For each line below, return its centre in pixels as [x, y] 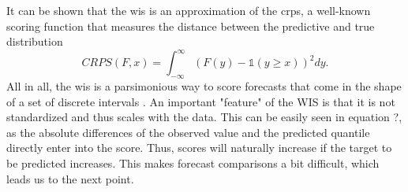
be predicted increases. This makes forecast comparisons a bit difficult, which [193, 163]
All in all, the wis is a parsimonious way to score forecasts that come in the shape [204, 86]
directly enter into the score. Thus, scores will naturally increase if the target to [199, 148]
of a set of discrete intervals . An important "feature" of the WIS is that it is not [201, 101]
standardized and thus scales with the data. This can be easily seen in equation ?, [204, 117]
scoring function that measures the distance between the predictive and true [191, 26]
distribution [35, 41]
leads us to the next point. [70, 178]
